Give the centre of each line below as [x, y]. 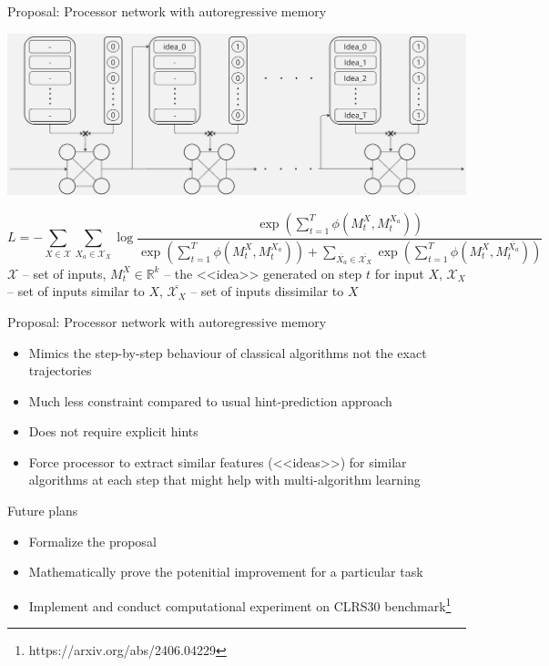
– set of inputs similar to [76, 291]
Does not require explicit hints [113, 431]
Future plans [43, 511]
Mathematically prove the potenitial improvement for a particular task [226, 572]
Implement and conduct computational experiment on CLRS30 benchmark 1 [240, 604]
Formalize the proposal [92, 541]
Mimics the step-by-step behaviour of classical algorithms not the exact [228, 352]
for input [399, 273]
